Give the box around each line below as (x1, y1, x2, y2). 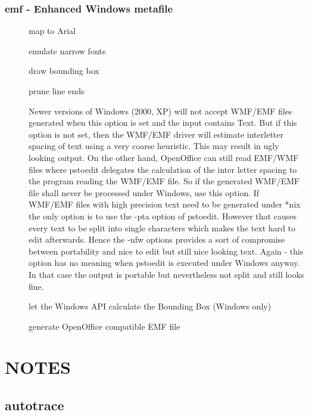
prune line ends (29, 85, 85, 97)
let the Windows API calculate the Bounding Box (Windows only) (29, 300, 271, 312)
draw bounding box (29, 64, 99, 77)
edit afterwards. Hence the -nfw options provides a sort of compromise (29, 233, 285, 246)
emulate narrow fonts (29, 44, 106, 57)
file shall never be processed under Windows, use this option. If (29, 186, 260, 199)
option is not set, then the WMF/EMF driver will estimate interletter (29, 128, 283, 140)
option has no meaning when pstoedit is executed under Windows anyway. (29, 256, 300, 269)
